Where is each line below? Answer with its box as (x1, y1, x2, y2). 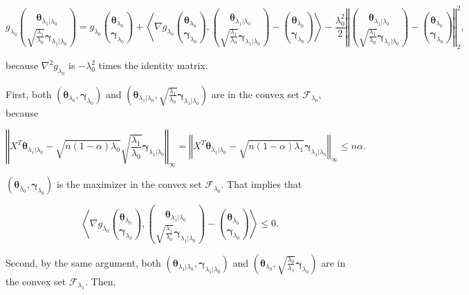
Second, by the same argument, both (6, 255, 161, 269)
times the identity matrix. (98, 58, 208, 73)
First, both (6, 86, 52, 101)
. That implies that (221, 177, 302, 191)
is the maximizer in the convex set (56, 177, 202, 191)
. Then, (85, 274, 116, 288)
